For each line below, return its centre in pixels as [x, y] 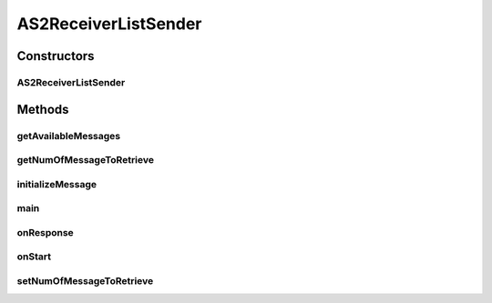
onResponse [46, 232]
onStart [34, 257]
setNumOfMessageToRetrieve [85, 280]
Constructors [56, 56]
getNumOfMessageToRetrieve [86, 160]
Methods [43, 109]
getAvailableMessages [69, 136]
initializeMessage [57, 184]
